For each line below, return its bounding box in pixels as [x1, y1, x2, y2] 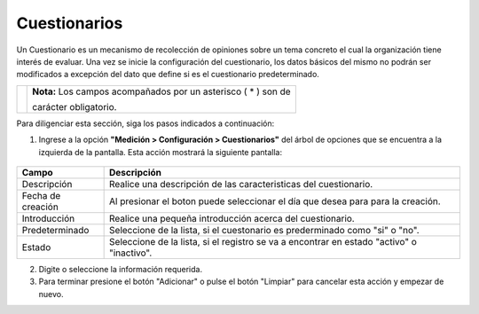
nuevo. [38, 288, 64, 299]
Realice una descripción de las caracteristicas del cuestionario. [109, 177, 373, 190]
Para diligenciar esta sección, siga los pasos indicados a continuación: [16, 118, 275, 129]
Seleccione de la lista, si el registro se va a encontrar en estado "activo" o [109, 235, 417, 247]
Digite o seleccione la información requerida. [38, 263, 203, 274]
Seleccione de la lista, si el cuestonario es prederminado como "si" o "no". [109, 224, 420, 236]
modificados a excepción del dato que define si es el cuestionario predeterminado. [16, 69, 319, 80]
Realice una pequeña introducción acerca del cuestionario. [109, 212, 355, 224]
